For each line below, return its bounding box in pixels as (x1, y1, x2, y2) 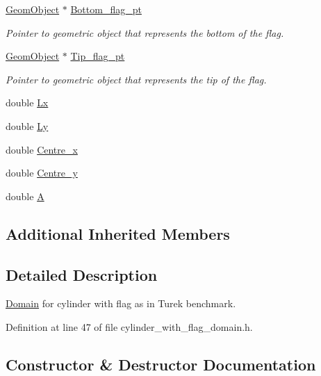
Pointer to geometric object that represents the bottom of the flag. (6, 25, 284, 40)
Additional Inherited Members (6, 222, 230, 244)
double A (6, 188, 44, 203)
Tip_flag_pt (70, 49, 125, 63)
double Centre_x (6, 142, 78, 156)
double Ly (6, 118, 49, 133)
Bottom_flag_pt (70, 2, 142, 16)
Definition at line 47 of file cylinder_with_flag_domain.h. (6, 319, 253, 334)
